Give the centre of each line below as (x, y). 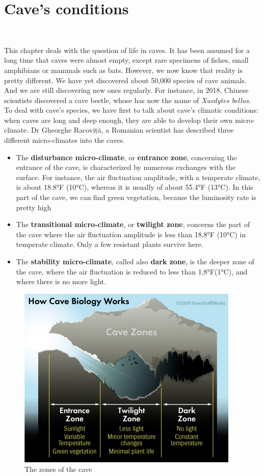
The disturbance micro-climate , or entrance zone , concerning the (126, 157)
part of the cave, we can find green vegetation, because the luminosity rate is (136, 197)
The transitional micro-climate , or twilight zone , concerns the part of (133, 224)
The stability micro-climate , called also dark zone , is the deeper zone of (135, 261)
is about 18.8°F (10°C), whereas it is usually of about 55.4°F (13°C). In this (135, 187)
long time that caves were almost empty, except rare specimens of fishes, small (126, 60)
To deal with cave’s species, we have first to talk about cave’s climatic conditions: (131, 110)
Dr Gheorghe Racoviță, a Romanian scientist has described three (132, 130)
